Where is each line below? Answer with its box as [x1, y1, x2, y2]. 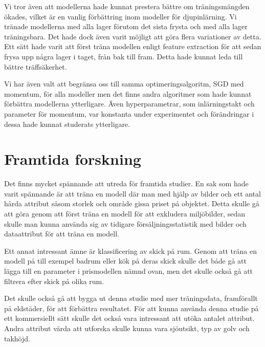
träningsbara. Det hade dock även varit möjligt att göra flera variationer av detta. [4, 31, 261, 41]
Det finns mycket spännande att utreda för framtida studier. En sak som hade [4, 178, 249, 189]
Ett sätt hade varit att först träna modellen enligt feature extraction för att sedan [4, 41, 261, 52]
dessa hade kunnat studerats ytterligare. [4, 118, 130, 129]
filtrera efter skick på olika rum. [4, 275, 104, 286]
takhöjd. [4, 333, 30, 343]
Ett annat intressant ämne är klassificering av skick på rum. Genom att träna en [4, 245, 257, 256]
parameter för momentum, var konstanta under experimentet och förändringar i [4, 108, 254, 119]
